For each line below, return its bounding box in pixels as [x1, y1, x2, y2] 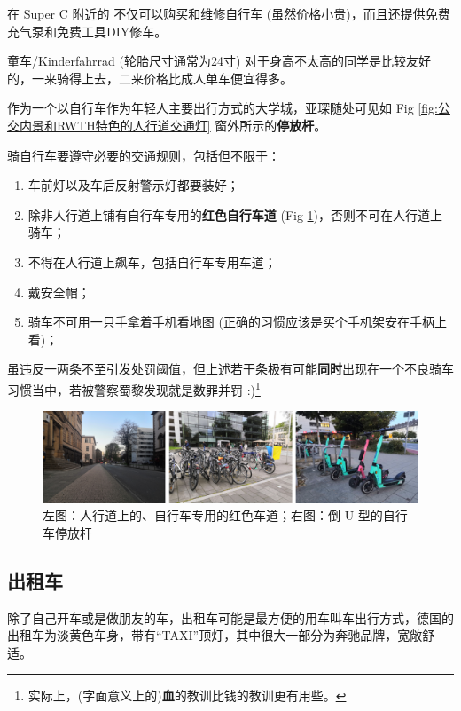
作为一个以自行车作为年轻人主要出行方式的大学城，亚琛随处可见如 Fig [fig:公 [7, 99, 450, 117]
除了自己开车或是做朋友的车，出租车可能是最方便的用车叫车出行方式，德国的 [7, 608, 454, 627]
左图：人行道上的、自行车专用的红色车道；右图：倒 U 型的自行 [43, 506, 408, 525]
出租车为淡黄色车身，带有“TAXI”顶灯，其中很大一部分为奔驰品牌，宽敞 [7, 626, 423, 644]
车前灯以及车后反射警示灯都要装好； [27, 176, 239, 194]
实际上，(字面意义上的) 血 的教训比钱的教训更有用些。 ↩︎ [27, 686, 347, 705]
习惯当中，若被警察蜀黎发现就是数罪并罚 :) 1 [7, 377, 261, 399]
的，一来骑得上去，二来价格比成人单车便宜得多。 [7, 68, 293, 87]
